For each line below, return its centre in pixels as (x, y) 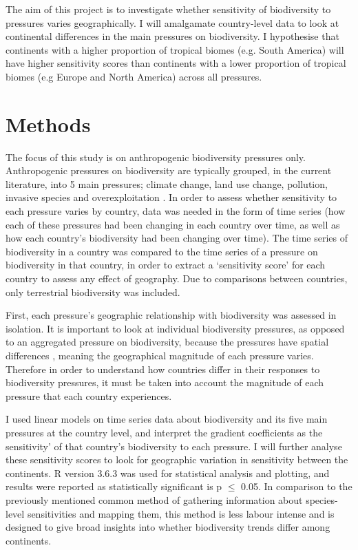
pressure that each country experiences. (89, 395)
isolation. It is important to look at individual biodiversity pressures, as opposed (175, 328)
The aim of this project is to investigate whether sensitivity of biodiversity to (168, 9)
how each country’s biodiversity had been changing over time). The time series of (177, 238)
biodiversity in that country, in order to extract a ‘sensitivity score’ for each (166, 265)
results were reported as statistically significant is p (114, 486)
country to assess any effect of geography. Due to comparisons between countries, (177, 278)
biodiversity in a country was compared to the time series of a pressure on (162, 251)
